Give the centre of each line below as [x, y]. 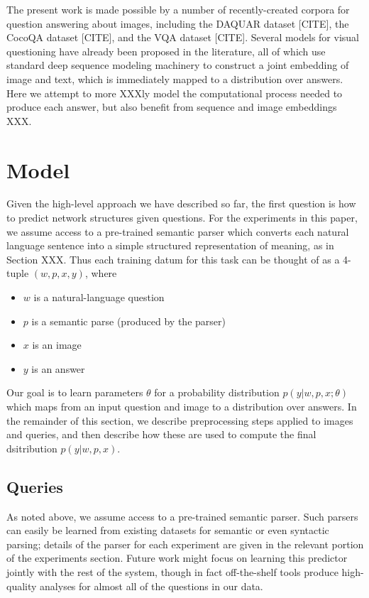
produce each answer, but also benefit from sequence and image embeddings [172, 107]
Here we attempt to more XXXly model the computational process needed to [175, 93]
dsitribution [32, 448]
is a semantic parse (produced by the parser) [128, 321]
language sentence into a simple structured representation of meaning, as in [170, 245]
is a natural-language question [99, 297]
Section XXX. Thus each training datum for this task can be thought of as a [173, 259]
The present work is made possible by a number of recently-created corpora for [178, 9]
